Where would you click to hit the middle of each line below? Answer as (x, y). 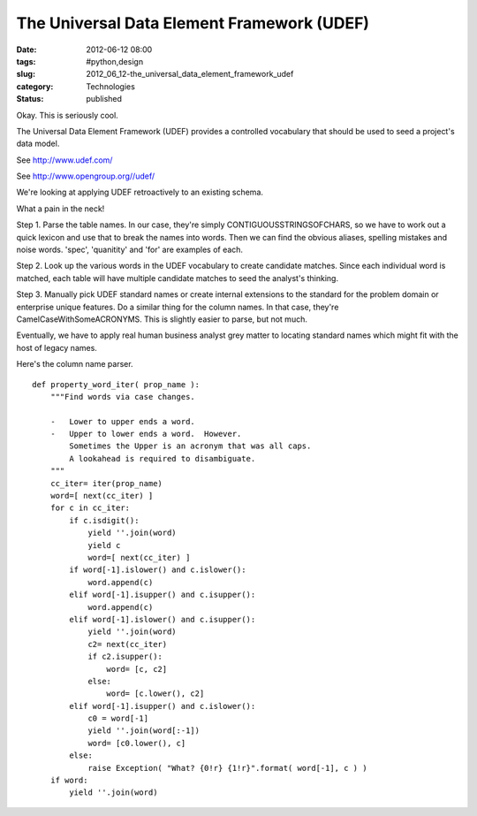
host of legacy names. (57, 347)
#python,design (115, 61)
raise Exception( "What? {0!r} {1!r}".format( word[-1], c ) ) (227, 768)
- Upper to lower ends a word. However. (146, 434)
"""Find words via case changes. (123, 397)
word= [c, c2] (137, 669)
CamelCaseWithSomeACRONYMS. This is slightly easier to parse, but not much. (162, 319)
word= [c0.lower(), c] (137, 743)
